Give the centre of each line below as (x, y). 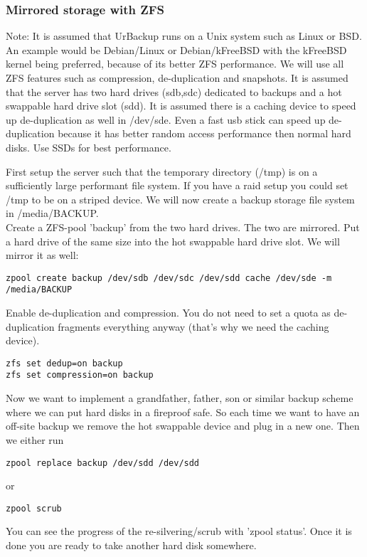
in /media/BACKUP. (52, 213)
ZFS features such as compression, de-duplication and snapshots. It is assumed (177, 78)
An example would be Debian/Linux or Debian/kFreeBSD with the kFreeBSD (176, 49)
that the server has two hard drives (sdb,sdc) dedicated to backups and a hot (174, 91)
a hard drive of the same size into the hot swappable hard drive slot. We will (173, 241)
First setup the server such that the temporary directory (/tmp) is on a (162, 171)
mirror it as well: (42, 255)
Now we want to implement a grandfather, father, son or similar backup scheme (180, 398)
